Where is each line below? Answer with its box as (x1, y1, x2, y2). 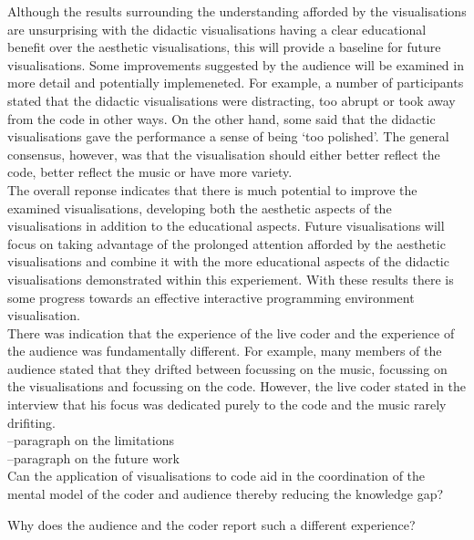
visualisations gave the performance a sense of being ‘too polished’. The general (7, 127, 449, 146)
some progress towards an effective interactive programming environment (7, 287, 415, 306)
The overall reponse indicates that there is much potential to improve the (7, 180, 417, 199)
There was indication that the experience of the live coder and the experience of (7, 323, 455, 342)
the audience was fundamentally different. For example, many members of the (7, 341, 442, 360)
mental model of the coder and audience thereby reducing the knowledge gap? (7, 484, 444, 504)
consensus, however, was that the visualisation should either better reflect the (7, 144, 440, 163)
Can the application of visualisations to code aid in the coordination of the (7, 466, 426, 485)
